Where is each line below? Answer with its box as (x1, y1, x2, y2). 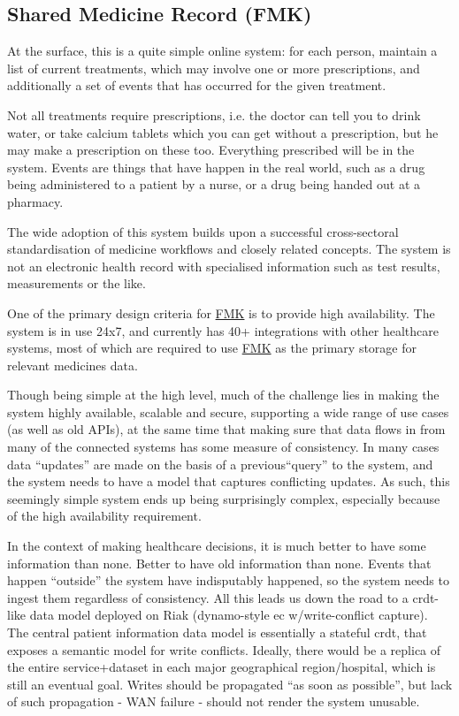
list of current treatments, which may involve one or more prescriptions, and (7, 58, 420, 77)
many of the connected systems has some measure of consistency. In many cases (7, 438, 440, 456)
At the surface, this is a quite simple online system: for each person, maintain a (7, 42, 438, 60)
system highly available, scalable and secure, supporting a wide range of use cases (7, 402, 449, 421)
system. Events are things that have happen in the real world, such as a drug (7, 157, 425, 176)
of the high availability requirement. (7, 507, 202, 525)
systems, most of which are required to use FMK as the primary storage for (7, 339, 417, 357)
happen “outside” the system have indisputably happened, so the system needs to (7, 571, 449, 590)
